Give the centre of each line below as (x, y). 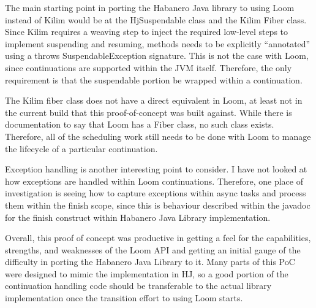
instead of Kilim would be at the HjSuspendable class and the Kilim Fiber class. (156, 19)
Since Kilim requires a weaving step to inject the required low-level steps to (147, 32)
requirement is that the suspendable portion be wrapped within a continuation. (154, 79)
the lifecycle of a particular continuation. (81, 148)
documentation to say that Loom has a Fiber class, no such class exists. (140, 124)
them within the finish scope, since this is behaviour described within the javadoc (158, 205)
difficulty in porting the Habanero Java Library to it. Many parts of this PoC (150, 262)
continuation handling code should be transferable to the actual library (138, 286)
